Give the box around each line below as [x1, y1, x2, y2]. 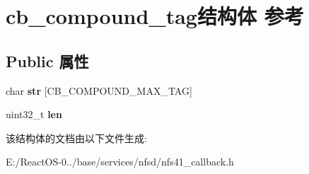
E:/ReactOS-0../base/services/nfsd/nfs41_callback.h [6, 154, 234, 169]
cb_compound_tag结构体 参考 [6, 1, 304, 30]
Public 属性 [6, 50, 89, 71]
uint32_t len [6, 107, 62, 122]
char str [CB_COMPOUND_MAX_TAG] [6, 83, 192, 98]
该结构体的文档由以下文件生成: [6, 130, 147, 145]
